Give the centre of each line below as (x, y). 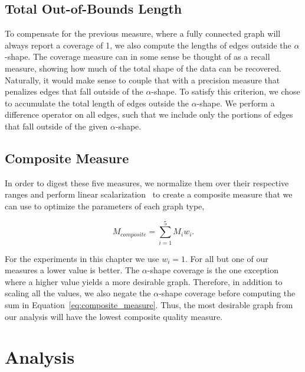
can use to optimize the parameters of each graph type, (105, 206)
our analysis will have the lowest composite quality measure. (114, 316)
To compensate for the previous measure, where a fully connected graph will (143, 33)
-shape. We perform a (236, 103)
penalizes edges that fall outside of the (74, 91)
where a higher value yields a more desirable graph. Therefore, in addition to (144, 281)
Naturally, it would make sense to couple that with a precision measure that (142, 80)
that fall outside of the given (56, 126)
